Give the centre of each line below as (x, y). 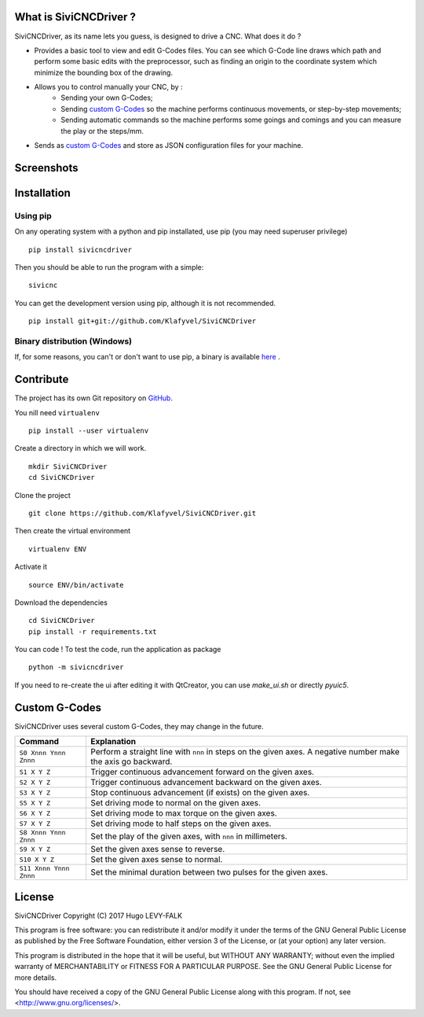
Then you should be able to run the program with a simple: (109, 267)
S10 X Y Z (37, 859)
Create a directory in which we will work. (80, 448)
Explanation (113, 742)
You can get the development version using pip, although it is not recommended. (145, 303)
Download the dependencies (61, 602)
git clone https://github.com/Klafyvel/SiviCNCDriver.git (143, 513)
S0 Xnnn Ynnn (42, 753)
